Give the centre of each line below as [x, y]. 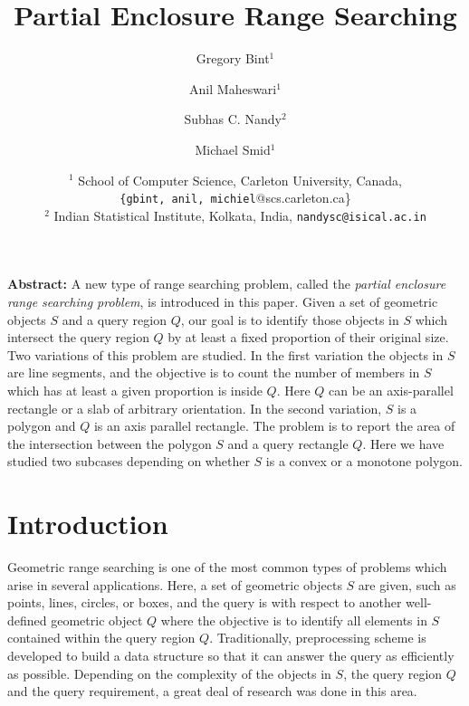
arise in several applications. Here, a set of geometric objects [175, 584]
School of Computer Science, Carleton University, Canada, [240, 180]
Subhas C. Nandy [233, 119]
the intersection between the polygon [110, 443]
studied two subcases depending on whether [129, 461]
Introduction [88, 524]
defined [27, 620]
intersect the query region [78, 337]
